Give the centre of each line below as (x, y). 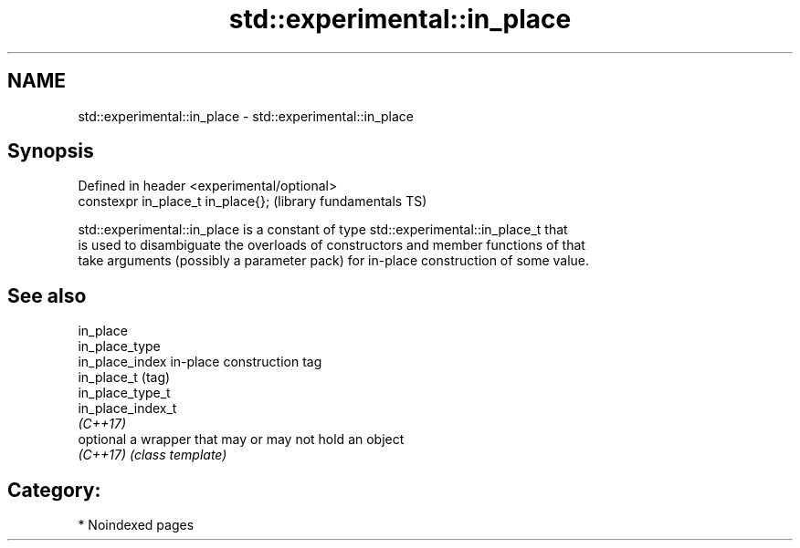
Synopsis (51, 151)
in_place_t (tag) (124, 377)
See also (47, 295)
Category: (54, 490)
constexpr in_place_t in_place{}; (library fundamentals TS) (253, 202)
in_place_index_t (127, 408)
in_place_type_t (124, 393)
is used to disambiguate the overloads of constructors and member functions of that (332, 245)
